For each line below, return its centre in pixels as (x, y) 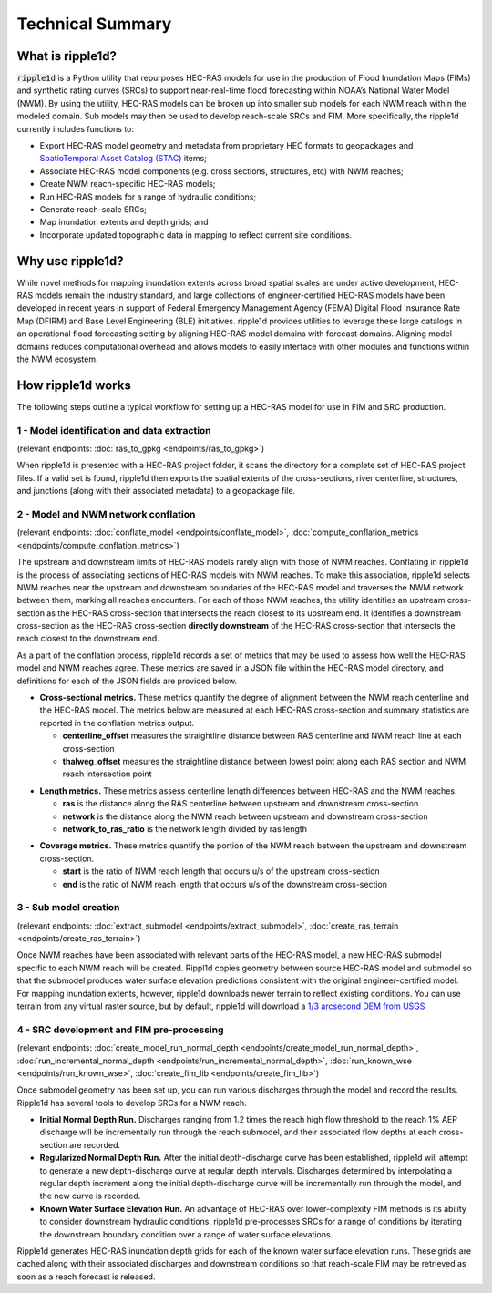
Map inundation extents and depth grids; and (124, 222)
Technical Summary (94, 24)
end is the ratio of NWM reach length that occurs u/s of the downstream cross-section (225, 884)
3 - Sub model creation (68, 908)
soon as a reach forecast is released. (86, 1277)
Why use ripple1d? (70, 261)
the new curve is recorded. (90, 1196)
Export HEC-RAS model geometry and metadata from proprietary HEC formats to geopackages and (226, 146)
